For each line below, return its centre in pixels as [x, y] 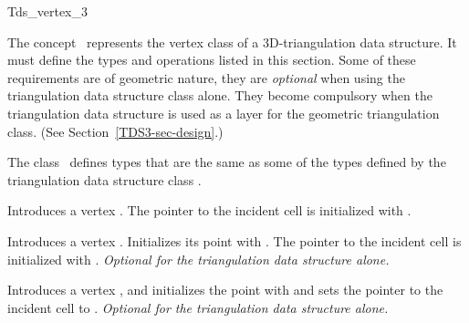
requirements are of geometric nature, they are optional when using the [206, 77]
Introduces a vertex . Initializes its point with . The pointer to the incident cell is [234, 240]
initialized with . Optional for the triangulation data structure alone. [198, 259]
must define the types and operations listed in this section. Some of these [212, 60]
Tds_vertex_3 [48, 11]
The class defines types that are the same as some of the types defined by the [227, 162]
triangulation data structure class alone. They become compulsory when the [220, 95]
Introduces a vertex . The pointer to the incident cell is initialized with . [209, 210]
